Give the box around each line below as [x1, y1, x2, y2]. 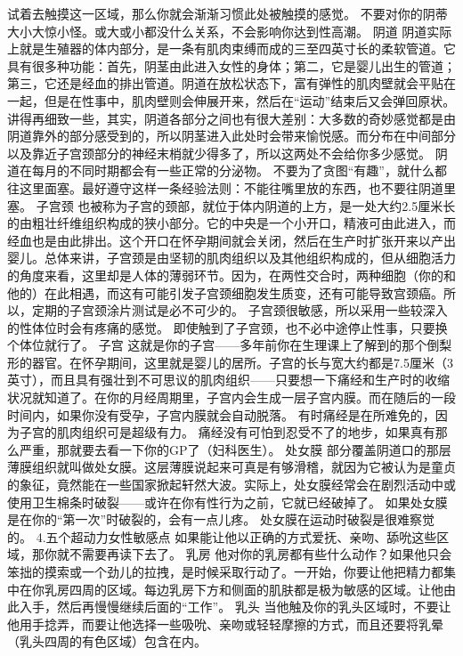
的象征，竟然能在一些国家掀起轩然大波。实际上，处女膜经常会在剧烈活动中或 [7, 475, 456, 494]
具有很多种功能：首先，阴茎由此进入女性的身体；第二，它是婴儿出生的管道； [7, 56, 456, 75]
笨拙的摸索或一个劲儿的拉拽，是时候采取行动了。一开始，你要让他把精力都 [7, 563, 443, 580]
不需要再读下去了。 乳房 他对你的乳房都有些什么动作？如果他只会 [69, 545, 452, 563]
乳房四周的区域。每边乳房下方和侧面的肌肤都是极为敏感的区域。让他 [44, 579, 443, 598]
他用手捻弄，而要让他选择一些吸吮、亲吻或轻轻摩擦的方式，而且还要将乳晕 [7, 614, 443, 633]
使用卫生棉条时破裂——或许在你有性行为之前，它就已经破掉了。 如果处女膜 [7, 492, 448, 511]
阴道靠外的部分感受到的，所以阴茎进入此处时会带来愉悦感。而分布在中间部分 [7, 126, 456, 145]
